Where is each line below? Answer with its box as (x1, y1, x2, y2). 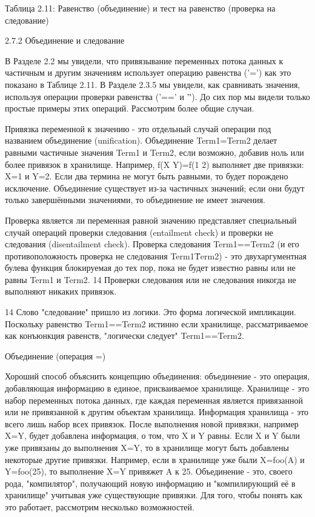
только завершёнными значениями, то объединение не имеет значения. (5, 193, 266, 206)
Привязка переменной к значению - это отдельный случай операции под (5, 122, 271, 135)
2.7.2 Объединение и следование (5, 34, 125, 47)
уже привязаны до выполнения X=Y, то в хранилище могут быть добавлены (5, 441, 289, 453)
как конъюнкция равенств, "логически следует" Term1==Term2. (5, 329, 244, 342)
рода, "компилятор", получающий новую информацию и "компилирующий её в (5, 476, 296, 489)
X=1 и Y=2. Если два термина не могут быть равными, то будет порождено (5, 170, 288, 182)
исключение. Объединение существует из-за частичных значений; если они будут (5, 181, 305, 194)
